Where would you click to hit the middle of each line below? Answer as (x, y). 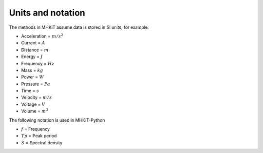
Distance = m (35, 50)
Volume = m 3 (35, 111)
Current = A (33, 43)
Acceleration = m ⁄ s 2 (42, 36)
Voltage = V (33, 104)
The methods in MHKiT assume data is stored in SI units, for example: (79, 27)
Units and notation (47, 13)
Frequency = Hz (38, 63)
